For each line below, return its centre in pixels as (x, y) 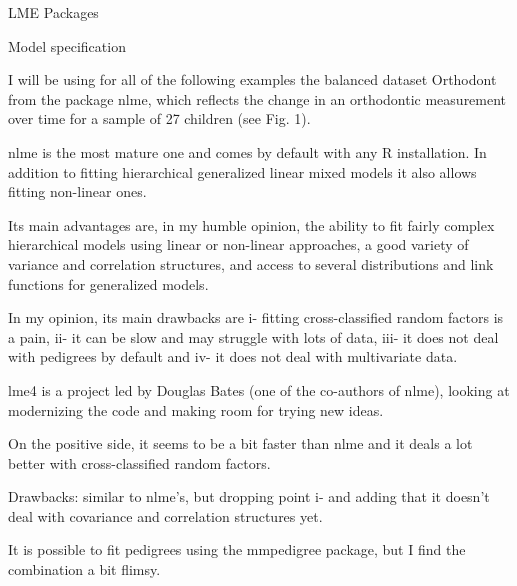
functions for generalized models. (108, 283)
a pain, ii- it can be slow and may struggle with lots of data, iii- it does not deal (253, 336)
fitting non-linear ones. (77, 191)
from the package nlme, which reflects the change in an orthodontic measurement (257, 98)
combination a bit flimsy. (84, 569)
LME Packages (53, 12)
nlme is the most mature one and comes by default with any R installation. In (247, 151)
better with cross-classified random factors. (139, 462)
